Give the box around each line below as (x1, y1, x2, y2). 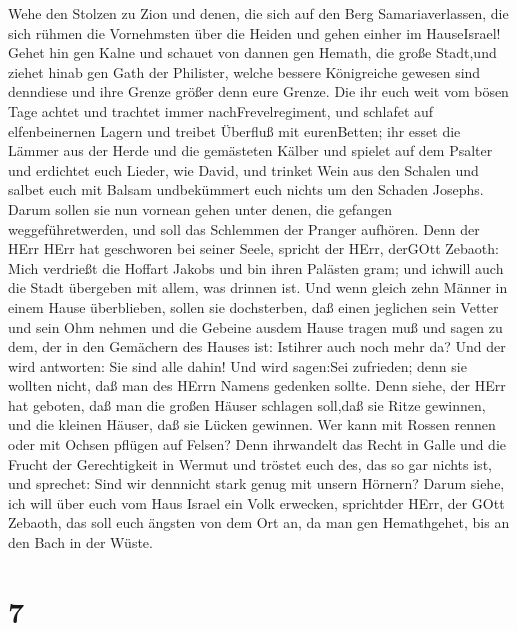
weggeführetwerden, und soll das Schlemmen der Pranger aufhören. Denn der (8, 218, 480, 239)
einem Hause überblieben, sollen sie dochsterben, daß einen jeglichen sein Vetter (8, 296, 499, 317)
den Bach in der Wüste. (8, 532, 153, 553)
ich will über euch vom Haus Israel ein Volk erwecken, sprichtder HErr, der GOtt (8, 492, 505, 513)
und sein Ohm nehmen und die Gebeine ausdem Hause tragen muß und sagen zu (8, 316, 503, 337)
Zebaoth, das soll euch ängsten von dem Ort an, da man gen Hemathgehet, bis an (8, 512, 510, 533)
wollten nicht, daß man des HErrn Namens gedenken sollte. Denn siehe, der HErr (8, 375, 506, 396)
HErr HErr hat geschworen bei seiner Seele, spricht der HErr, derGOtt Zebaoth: (8, 238, 499, 259)
